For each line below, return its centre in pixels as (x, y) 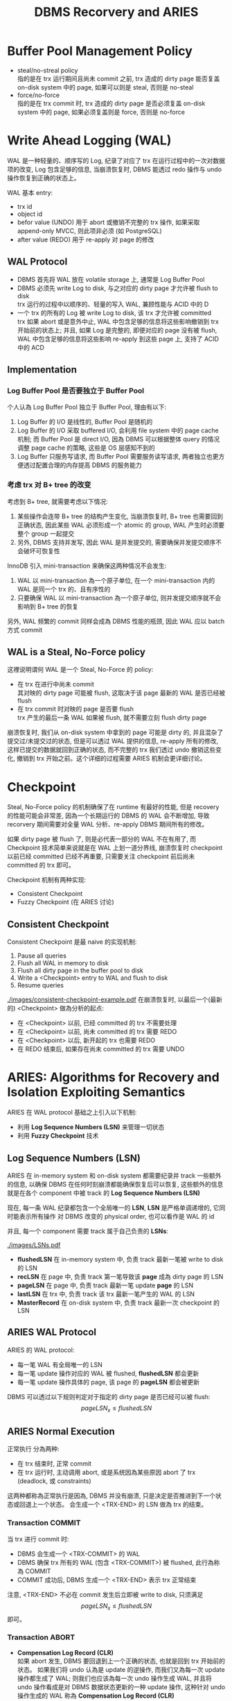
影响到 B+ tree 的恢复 (47, 606)
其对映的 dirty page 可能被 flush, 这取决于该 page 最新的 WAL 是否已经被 (121, 693)
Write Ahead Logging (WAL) (89, 141)
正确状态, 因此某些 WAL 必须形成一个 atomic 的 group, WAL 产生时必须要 (121, 525)
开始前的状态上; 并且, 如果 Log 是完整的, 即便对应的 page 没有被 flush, (117, 330)
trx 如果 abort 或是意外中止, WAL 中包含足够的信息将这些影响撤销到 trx (118, 321)
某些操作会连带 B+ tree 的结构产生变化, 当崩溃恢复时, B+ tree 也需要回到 (120, 516)
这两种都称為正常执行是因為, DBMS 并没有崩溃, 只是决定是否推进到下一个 (111, 1496)
